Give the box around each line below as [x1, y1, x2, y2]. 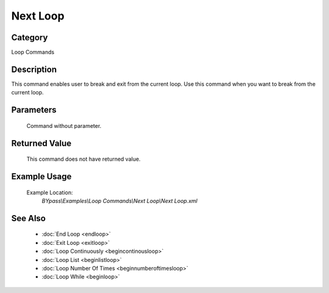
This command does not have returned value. [26, 155, 141, 163]
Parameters [11, 105, 57, 115]
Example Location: [26, 189, 73, 196]
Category [11, 32, 48, 43]
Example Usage [11, 171, 72, 182]
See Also [11, 213, 46, 224]
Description [11, 64, 57, 74]
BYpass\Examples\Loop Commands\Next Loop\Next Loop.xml [41, 197, 198, 204]
